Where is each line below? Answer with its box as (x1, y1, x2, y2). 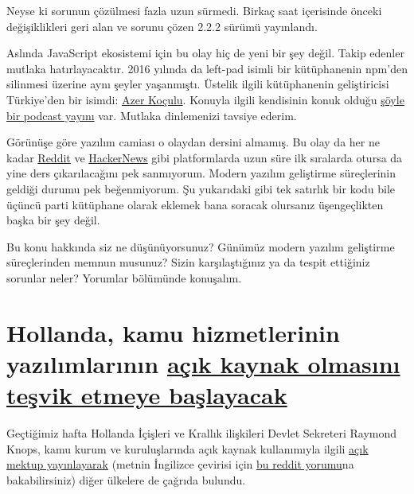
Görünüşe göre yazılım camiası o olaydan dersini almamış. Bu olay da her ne (6, 134, 380, 150)
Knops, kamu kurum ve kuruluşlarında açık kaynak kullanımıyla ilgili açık (6, 440, 369, 457)
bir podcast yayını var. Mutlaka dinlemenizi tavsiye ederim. (6, 107, 297, 123)
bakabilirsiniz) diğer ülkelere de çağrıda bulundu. (6, 471, 246, 488)
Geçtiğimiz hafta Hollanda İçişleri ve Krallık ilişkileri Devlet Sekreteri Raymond (6, 425, 397, 441)
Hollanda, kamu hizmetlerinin (6, 316, 340, 348)
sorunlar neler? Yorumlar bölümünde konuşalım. (6, 269, 242, 286)
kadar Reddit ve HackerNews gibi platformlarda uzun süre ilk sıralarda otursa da (6, 149, 403, 165)
